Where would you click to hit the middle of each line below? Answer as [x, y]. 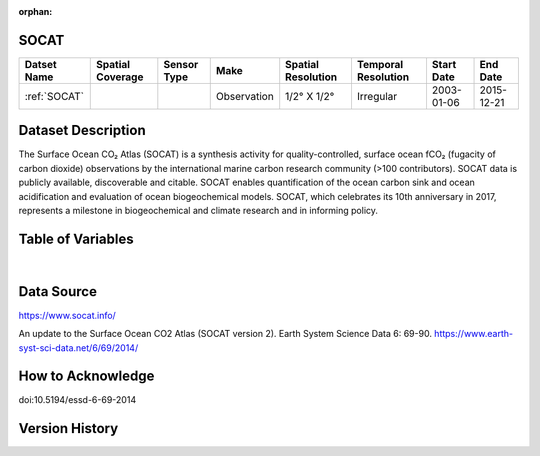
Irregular [377, 96]
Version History [68, 428]
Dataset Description [82, 130]
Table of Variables [76, 238]
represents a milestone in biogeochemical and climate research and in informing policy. [198, 210]
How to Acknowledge [86, 376]
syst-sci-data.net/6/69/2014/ [78, 347]
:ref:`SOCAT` [54, 96]
